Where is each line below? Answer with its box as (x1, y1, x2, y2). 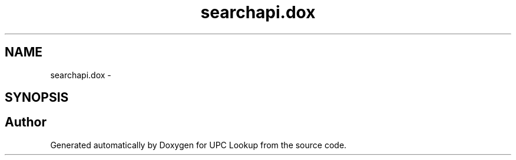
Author (5, 115, 47, 130)
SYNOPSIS (5, 90, 69, 105)
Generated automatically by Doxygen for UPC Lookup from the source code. (50, 139, 347, 150)
